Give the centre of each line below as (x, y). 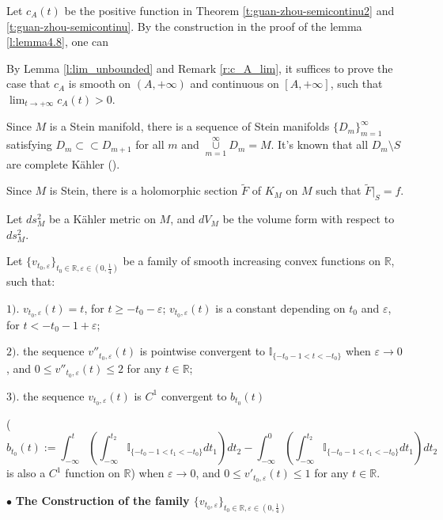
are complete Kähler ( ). (63, 163)
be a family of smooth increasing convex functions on (252, 261)
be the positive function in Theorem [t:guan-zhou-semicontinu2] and (229, 10)
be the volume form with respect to (309, 219)
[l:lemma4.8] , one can (58, 42)
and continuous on (235, 84)
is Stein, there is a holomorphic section (144, 190)
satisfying (29, 144)
